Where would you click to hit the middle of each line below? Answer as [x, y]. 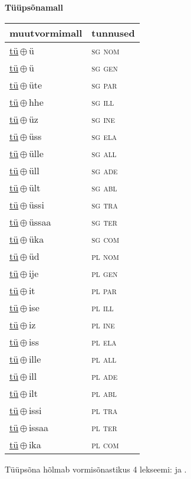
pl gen [105, 273]
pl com [105, 444]
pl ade [105, 376]
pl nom [105, 256]
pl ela [104, 341]
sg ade [105, 170]
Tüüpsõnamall [34, 7]
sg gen [105, 67]
